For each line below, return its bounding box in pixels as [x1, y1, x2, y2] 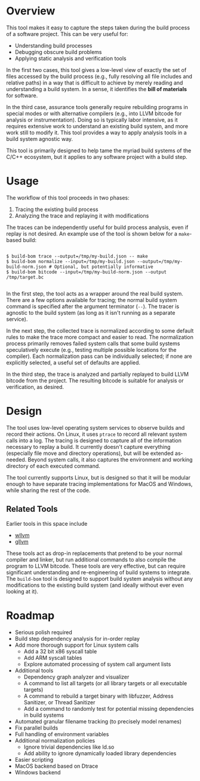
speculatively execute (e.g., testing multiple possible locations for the [6, 346, 177, 353]
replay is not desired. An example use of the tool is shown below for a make [6, 230, 190, 237]
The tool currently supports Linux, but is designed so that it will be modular [6, 474, 191, 481]
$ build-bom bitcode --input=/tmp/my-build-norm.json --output [6, 269, 167, 275]
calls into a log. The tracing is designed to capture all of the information [6, 436, 182, 444]
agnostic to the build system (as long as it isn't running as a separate [6, 309, 176, 316]
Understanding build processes [14, 42, 93, 49]
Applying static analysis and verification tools [14, 55, 127, 62]
